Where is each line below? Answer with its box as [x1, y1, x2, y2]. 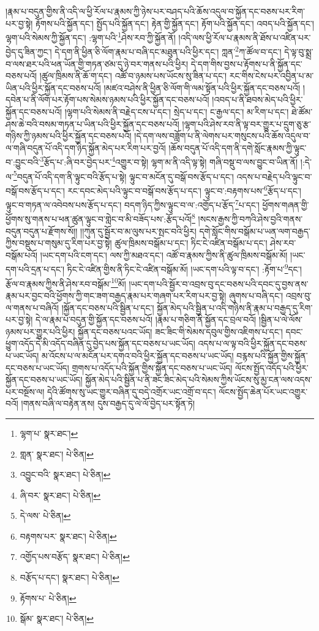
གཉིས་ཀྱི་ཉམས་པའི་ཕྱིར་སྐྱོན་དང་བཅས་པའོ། [6, 129, 132, 142]
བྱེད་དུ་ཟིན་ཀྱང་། [6, 45, 52, 58]
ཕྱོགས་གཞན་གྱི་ [262, 198, 309, 211]
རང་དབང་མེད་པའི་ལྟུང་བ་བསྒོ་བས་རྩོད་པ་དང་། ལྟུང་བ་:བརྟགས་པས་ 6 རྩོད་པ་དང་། [67, 182, 301, 197]
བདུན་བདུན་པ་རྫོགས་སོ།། [6, 224, 78, 237]
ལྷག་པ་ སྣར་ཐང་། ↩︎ [20, 426, 78, 439]
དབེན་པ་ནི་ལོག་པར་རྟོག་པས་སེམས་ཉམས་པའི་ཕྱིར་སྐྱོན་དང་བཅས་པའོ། [6, 93, 209, 106]
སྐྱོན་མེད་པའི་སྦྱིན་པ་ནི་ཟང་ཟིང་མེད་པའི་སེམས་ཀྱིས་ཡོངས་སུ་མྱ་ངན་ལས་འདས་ [85, 373, 312, 386]
